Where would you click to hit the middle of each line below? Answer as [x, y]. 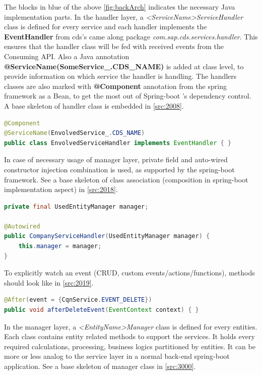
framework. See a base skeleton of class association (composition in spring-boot [126, 179]
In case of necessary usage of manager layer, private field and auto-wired [116, 159]
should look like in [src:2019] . [49, 282]
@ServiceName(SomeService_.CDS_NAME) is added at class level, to [124, 66]
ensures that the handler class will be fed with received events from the [114, 46]
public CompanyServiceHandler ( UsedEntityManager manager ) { [107, 236]
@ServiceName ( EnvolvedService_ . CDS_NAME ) [75, 133]
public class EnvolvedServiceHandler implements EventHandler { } [118, 143]
